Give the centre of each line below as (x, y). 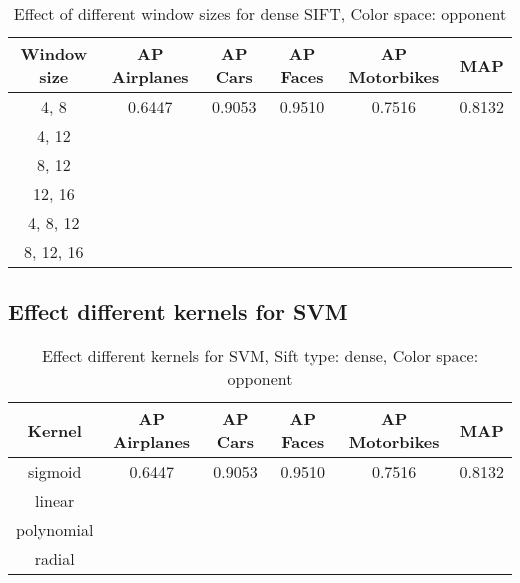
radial (54, 559)
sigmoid (54, 472)
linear (55, 501)
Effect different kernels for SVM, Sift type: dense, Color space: (260, 356)
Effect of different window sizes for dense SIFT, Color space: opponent (260, 13)
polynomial (55, 530)
